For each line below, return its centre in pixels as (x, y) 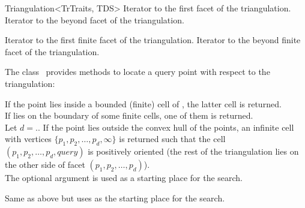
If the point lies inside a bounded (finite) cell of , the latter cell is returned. (143, 103)
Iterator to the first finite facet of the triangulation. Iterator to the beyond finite (153, 40)
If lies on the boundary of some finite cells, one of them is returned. (129, 115)
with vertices (28, 139)
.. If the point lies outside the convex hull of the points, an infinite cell (165, 127)
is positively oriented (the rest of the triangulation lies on (193, 151)
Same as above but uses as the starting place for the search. (115, 198)
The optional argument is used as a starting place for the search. (124, 178)
